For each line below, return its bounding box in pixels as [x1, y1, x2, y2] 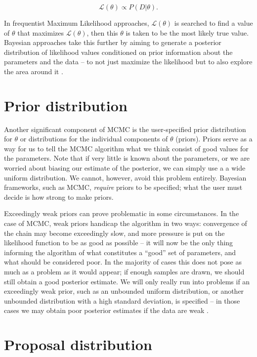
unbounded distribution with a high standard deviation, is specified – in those [4, 295, 240, 306]
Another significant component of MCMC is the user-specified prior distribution [4, 124, 246, 134]
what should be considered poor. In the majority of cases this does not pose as [4, 257, 242, 267]
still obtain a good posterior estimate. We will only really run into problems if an [4, 276, 250, 286]
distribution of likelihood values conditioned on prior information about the [4, 46, 233, 57]
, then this [86, 27, 118, 38]
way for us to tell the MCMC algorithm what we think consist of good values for [4, 143, 249, 153]
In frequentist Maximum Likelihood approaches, [4, 18, 149, 28]
